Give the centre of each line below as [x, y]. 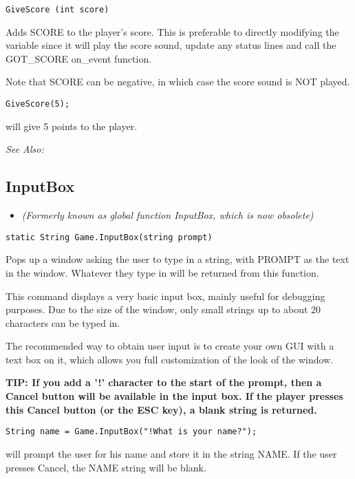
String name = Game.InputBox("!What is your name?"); [131, 432]
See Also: [25, 149]
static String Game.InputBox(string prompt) [109, 237]
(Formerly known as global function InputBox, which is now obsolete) [168, 215]
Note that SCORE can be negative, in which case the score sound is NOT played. [178, 82]
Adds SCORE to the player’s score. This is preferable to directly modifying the [172, 31]
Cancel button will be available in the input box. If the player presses [174, 396]
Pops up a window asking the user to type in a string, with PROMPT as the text [177, 259]
